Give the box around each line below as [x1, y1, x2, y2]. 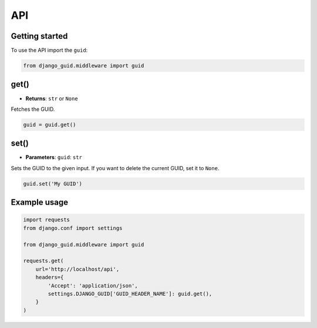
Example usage [11, 197, 69, 208]
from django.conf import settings [23, 225, 123, 231]
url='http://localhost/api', [35, 266, 120, 272]
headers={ [35, 274, 64, 281]
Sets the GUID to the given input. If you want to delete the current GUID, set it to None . [11, 164, 220, 171]
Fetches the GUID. [11, 106, 55, 113]
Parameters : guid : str [25, 154, 82, 161]
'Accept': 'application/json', [48, 282, 138, 289]
